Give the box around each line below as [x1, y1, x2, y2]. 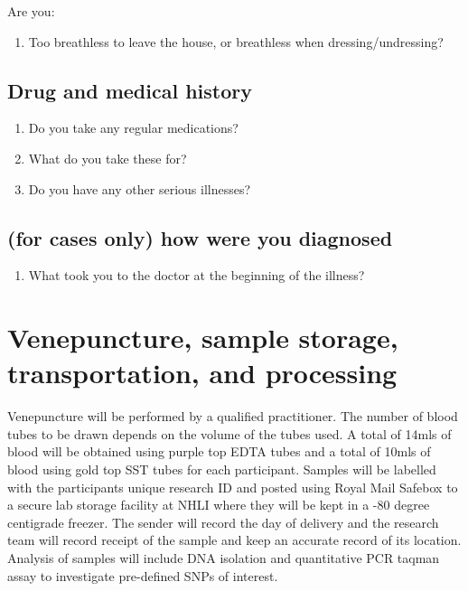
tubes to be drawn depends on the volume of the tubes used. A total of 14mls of [7, 424, 452, 443]
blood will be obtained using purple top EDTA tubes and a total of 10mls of [7, 442, 431, 461]
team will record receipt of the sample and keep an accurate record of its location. [7, 530, 462, 549]
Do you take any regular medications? [28, 118, 239, 137]
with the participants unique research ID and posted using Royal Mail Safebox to [7, 477, 458, 496]
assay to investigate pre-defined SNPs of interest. [7, 566, 278, 585]
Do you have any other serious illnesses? [28, 179, 251, 198]
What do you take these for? [28, 148, 187, 167]
